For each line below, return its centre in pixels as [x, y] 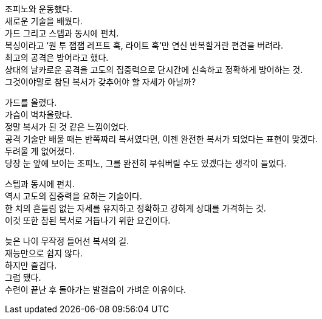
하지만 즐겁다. [31, 265]
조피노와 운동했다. [39, 9]
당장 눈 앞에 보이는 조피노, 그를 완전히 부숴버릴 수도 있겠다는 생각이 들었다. [146, 163]
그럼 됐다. [23, 277]
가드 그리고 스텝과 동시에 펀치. [62, 33]
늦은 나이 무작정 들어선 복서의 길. [67, 241]
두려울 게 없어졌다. [40, 151]
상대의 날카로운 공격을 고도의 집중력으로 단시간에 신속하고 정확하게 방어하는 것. [154, 70]
